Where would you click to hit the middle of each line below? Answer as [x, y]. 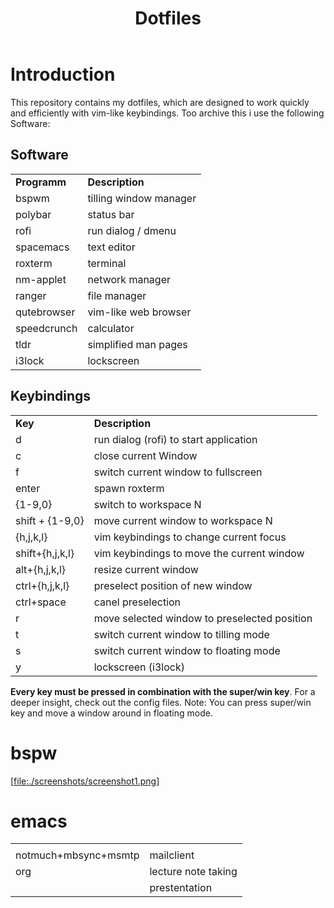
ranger [31, 295]
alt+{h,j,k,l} [41, 569]
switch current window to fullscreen [178, 472]
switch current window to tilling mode [181, 634]
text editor [111, 247]
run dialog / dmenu [132, 230]
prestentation [181, 888]
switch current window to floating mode [187, 650]
